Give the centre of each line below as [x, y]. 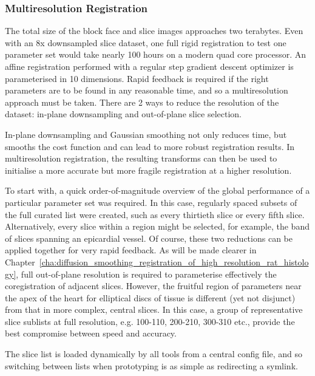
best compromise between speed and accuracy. [91, 333]
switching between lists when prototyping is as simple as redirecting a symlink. [151, 365]
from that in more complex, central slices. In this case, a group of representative [154, 309]
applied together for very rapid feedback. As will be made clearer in [131, 250]
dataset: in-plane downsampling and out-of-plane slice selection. [123, 114]
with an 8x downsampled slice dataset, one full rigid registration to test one [146, 42]
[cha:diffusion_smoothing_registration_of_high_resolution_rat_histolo [174, 261]
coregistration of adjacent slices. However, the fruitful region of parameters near [153, 286]
